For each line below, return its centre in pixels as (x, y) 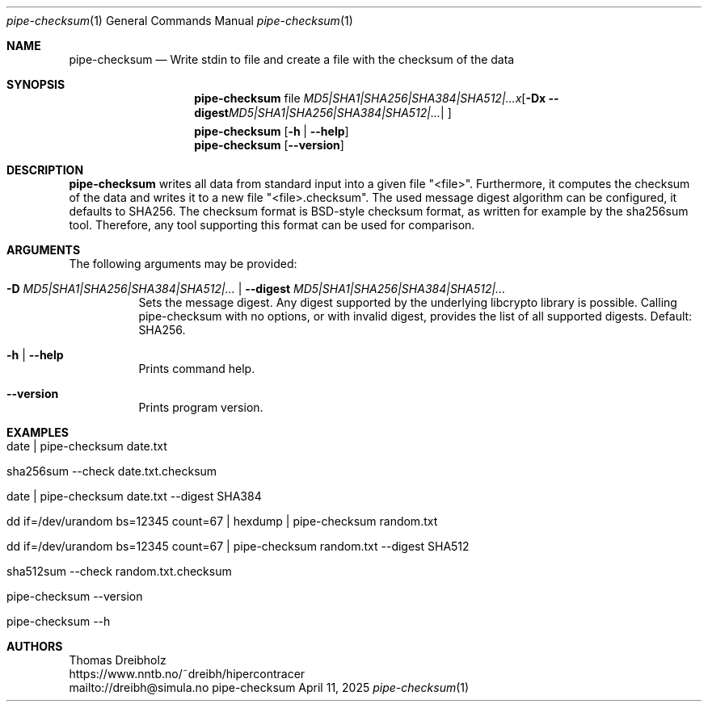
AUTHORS (35, 646)
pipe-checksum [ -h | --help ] (272, 131)
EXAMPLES (38, 432)
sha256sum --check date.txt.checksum (112, 471)
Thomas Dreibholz (118, 660)
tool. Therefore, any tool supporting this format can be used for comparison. (272, 225)
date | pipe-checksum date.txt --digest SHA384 (134, 496)
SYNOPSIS (36, 84)
